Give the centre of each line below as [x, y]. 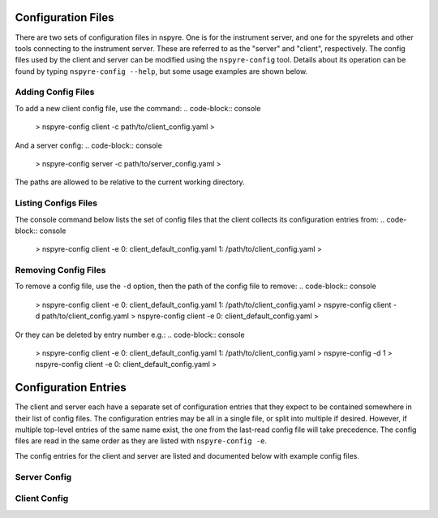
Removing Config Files [60, 270]
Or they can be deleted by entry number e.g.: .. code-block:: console [130, 335]
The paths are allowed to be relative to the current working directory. [130, 182]
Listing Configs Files [56, 203]
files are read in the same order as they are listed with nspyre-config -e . [141, 441]
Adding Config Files [55, 92]
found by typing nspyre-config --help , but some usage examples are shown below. [161, 71]
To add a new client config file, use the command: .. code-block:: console [138, 108]
